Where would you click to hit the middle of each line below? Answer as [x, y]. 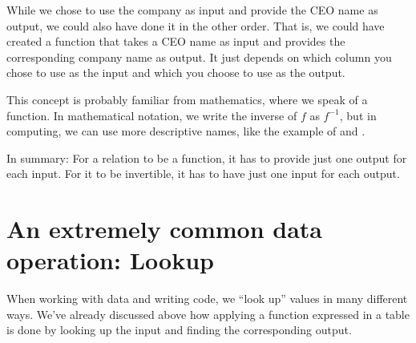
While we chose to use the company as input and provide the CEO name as [192, 10]
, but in [358, 115]
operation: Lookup [110, 260]
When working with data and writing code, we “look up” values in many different [207, 299]
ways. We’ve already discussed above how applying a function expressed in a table [208, 314]
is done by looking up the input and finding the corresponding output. [179, 330]
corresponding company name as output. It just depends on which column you [199, 56]
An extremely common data [164, 229]
